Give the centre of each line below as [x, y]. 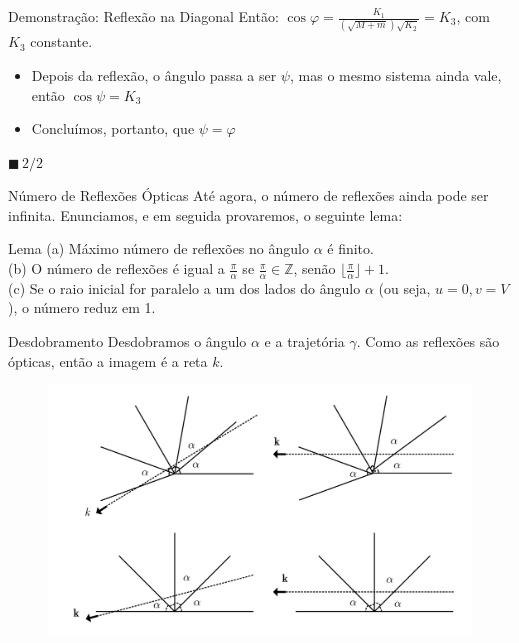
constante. [61, 41]
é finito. [350, 248]
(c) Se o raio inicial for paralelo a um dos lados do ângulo [184, 287]
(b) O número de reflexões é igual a [116, 268]
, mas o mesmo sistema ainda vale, [395, 74]
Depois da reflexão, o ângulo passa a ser [154, 74]
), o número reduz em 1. [82, 307]
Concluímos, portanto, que [113, 128]
